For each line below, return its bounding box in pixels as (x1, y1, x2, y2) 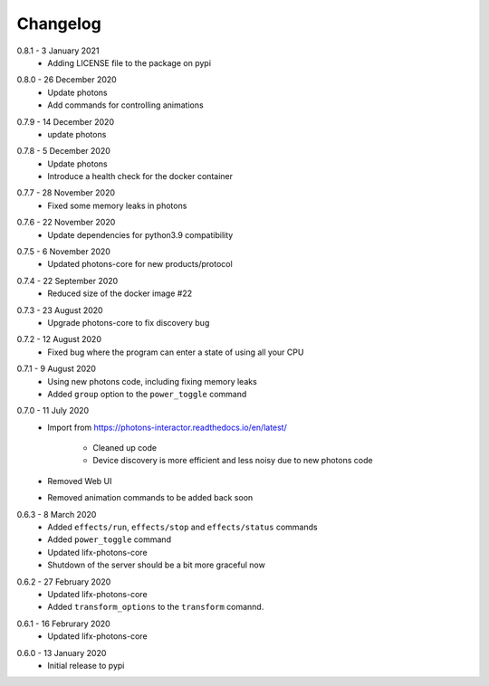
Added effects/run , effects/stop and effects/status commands (47, 521, 318, 533)
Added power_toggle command (47, 534, 172, 545)
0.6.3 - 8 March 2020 (16, 509, 97, 519)
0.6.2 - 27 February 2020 (16, 576, 111, 587)
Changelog (16, 14, 101, 33)
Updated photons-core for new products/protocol (47, 259, 233, 270)
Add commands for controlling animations (47, 100, 204, 110)
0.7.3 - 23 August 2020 (16, 304, 103, 316)
